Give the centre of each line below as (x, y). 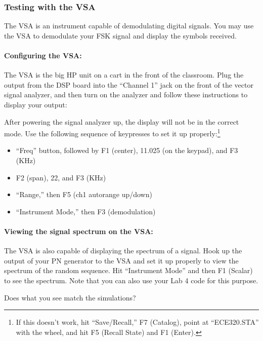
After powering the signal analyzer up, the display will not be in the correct (122, 121)
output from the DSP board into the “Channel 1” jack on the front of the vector (129, 84)
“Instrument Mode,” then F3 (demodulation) (86, 211)
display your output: (36, 104)
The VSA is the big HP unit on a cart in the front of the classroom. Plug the (124, 75)
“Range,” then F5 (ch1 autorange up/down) (84, 194)
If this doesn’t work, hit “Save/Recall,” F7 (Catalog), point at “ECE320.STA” (137, 322)
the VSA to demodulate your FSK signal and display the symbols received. (120, 35)
